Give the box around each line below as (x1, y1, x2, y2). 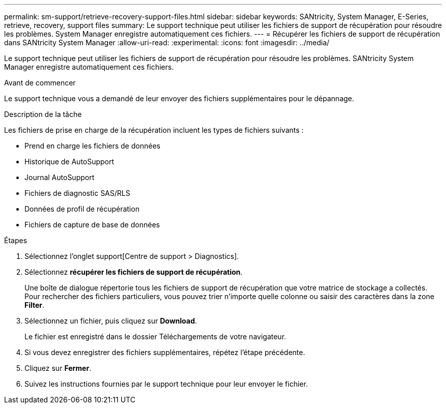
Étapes (4, 236, 27, 245)
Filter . (24, 301, 45, 309)
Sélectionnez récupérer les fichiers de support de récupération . (24, 268, 243, 276)
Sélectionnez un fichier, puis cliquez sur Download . (24, 316, 197, 325)
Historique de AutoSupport (24, 157, 115, 166)
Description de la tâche (4, 110, 82, 119)
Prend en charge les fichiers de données (24, 141, 160, 150)
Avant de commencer (4, 78, 76, 87)
